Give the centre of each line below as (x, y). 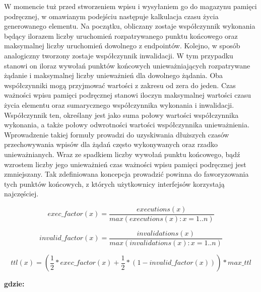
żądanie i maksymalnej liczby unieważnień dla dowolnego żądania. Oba (114, 75)
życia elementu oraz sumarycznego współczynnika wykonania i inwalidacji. (119, 104)
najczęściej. (21, 194)
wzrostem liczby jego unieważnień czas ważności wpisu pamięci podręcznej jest (125, 164)
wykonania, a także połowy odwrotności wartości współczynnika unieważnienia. (127, 125)
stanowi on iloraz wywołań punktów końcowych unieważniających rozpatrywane (127, 65)
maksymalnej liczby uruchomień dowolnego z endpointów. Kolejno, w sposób (122, 46)
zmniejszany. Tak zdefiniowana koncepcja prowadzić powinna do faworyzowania (126, 174)
